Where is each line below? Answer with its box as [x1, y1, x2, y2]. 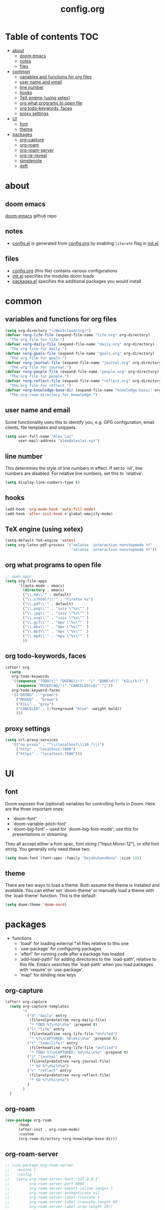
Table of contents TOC [5, 31, 99, 42]
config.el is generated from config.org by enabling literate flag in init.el [12, 240, 159, 246]
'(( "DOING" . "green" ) [11, 692, 58, 697]
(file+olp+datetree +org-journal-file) [29, 1059, 111, 1064]
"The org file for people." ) [9, 374, 69, 379]
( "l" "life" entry [27, 1027, 65, 1032]
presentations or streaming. [12, 831, 69, 837]
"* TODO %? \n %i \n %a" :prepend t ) [29, 1022, 98, 1027]
